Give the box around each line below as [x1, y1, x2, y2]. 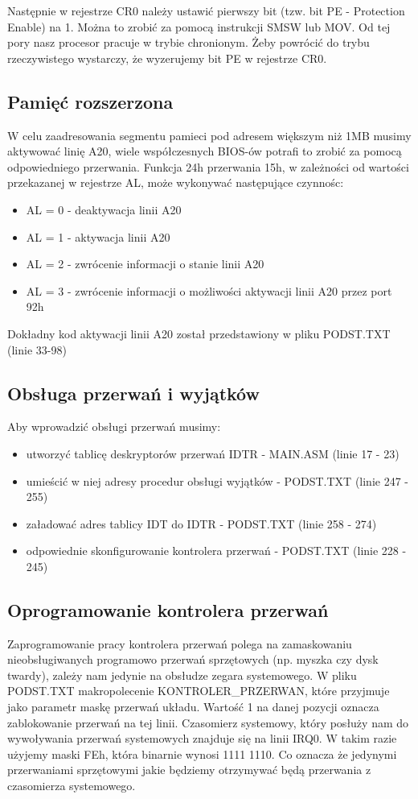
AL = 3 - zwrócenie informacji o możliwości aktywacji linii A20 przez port [26, 282, 392, 299]
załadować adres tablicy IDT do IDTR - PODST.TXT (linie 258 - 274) [26, 515, 377, 532]
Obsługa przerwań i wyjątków [7, 380, 260, 405]
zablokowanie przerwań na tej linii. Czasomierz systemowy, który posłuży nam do [7, 714, 409, 731]
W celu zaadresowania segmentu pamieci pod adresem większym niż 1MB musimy [7, 126, 412, 143]
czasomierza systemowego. [7, 777, 136, 794]
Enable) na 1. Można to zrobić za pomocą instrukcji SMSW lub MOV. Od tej [7, 18, 391, 35]
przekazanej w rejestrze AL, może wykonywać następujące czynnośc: [7, 174, 344, 191]
